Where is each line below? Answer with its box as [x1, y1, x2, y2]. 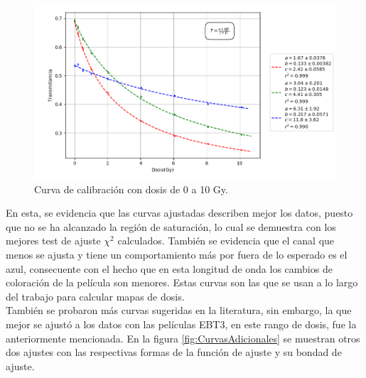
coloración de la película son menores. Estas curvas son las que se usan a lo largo [6, 275, 358, 290]
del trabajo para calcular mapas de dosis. [6, 288, 185, 303]
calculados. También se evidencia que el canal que [117, 233, 335, 248]
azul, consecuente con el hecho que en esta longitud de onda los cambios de [6, 261, 333, 276]
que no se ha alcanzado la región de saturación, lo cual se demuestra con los [6, 219, 336, 234]
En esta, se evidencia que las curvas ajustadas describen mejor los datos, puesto [6, 205, 353, 220]
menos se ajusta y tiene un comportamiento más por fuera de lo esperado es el [6, 247, 348, 261]
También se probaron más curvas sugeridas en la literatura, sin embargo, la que [6, 303, 352, 318]
